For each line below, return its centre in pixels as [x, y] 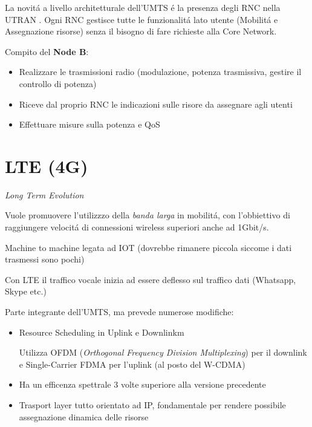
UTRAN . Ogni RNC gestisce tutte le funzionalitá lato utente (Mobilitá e [141, 19]
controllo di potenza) [58, 83]
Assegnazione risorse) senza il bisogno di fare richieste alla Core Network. [141, 31]
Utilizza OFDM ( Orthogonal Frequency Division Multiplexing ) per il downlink [163, 352]
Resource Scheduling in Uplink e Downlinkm [102, 332]
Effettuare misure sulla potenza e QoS [89, 124]
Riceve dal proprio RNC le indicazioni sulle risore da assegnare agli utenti [156, 104]
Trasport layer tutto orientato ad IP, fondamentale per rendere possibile [152, 405]
